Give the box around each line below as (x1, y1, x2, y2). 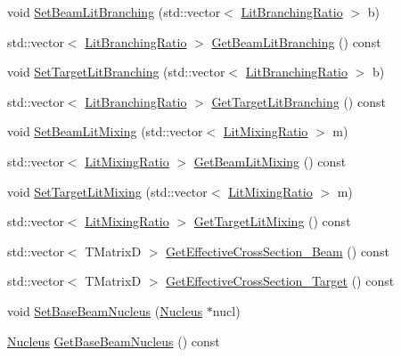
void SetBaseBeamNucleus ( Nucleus (7, 301, 203, 320)
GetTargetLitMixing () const (193, 212, 351, 231)
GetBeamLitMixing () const (193, 151, 347, 170)
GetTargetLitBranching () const (211, 92, 386, 110)
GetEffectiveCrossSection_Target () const (166, 272, 395, 290)
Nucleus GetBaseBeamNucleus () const (7, 331, 220, 350)
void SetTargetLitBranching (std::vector (7, 62, 225, 81)
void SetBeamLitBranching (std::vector (7, 3, 221, 20)
